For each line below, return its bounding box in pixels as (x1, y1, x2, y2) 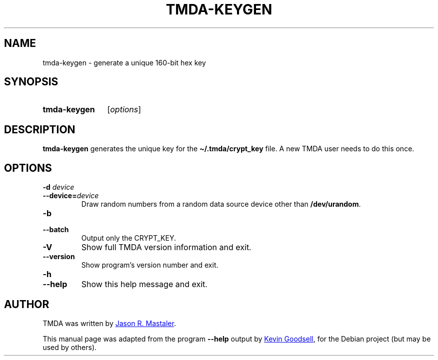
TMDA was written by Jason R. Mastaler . (42, 319, 176, 328)
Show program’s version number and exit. (81, 261, 218, 270)
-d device (42, 183, 74, 192)
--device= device (42, 191, 99, 200)
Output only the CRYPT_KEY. (81, 234, 176, 243)
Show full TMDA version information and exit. (81, 242, 251, 253)
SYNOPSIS (4, 75, 58, 88)
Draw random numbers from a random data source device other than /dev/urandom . (81, 200, 361, 209)
